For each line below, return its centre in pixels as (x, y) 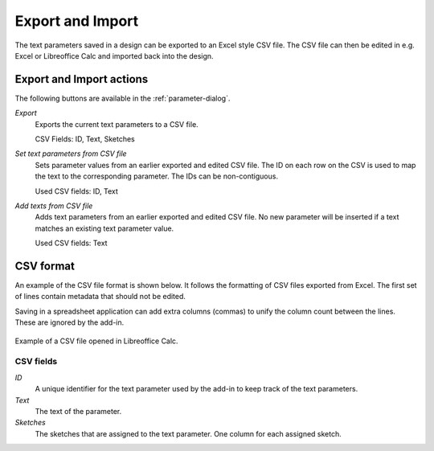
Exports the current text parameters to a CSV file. (117, 124)
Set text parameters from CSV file (71, 154)
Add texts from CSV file (54, 206)
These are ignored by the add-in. (70, 322)
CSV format (45, 266)
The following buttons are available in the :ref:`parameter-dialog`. (123, 98)
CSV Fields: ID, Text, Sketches (85, 139)
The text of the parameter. (78, 411)
